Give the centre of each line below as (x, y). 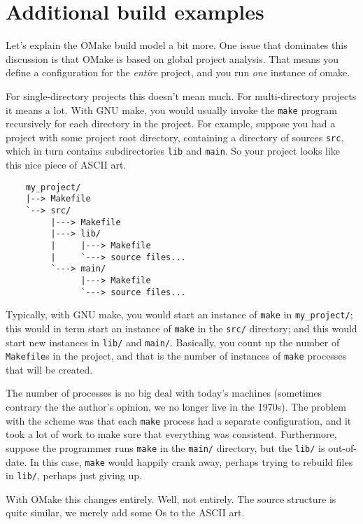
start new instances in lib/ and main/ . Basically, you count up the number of (173, 342)
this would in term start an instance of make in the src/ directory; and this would (181, 328)
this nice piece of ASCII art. (66, 165)
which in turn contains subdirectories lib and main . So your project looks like (173, 151)
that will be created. (49, 369)
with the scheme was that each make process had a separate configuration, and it (179, 420)
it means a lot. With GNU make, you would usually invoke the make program (171, 109)
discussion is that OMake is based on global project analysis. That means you (172, 58)
